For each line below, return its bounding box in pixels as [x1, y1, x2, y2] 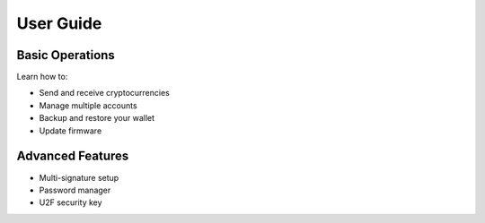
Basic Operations [16, 47, 116, 63]
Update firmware [39, 125, 102, 136]
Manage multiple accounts [39, 99, 138, 111]
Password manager [39, 184, 111, 195]
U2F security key [39, 197, 102, 208]
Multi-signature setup [39, 172, 119, 183]
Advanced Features [16, 149, 129, 164]
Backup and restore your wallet [39, 113, 155, 124]
